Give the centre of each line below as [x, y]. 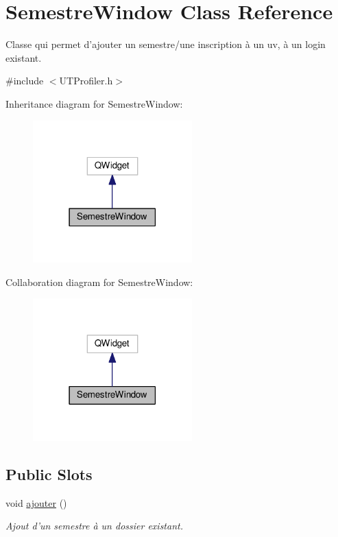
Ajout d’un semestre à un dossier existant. [94, 526]
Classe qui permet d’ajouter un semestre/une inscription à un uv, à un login [166, 44]
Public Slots [49, 474]
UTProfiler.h [86, 81]
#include [25, 81]
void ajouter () [36, 502]
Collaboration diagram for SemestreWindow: [99, 282]
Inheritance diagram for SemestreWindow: [94, 103]
